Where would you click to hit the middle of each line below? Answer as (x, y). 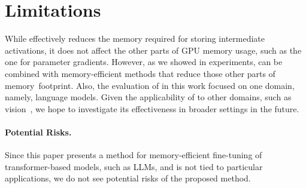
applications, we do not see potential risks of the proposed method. (128, 178)
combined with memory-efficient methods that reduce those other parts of (140, 73)
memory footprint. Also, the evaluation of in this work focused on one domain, (150, 85)
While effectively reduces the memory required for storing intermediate (135, 38)
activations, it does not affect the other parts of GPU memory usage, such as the (153, 50)
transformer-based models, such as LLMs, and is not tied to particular (134, 166)
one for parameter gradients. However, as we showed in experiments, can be (144, 62)
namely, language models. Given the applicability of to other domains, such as (148, 97)
